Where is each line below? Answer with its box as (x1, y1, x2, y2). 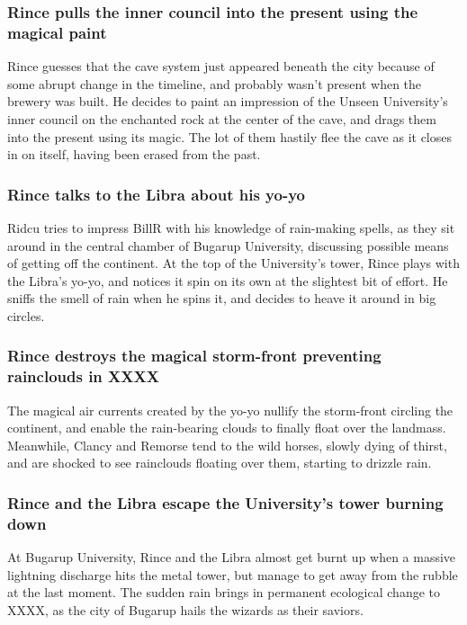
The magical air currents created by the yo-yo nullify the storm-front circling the (7, 400, 454, 419)
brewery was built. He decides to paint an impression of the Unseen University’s (7, 92, 448, 111)
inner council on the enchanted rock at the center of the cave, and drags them (7, 109, 436, 128)
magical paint (7, 21, 107, 43)
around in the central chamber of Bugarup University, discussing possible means (7, 236, 449, 254)
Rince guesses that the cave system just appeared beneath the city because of (7, 57, 435, 76)
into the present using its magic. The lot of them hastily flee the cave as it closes (7, 127, 452, 146)
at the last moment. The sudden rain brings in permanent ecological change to (7, 583, 440, 602)
